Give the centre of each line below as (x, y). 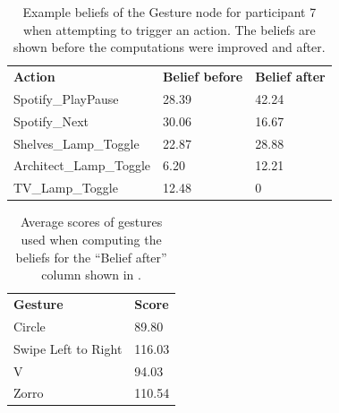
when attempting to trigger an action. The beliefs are (169, 29)
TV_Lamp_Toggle (66, 188)
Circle (30, 326)
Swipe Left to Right (68, 348)
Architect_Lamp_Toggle (82, 165)
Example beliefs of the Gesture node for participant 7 (169, 12)
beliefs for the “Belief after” (91, 257)
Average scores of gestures (91, 222)
